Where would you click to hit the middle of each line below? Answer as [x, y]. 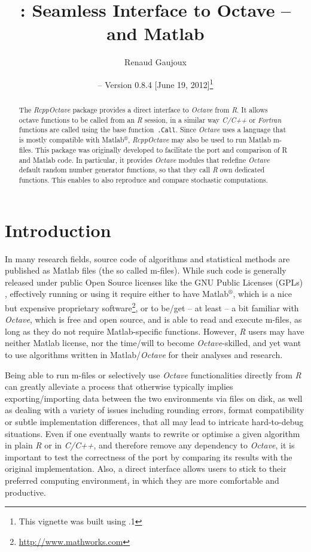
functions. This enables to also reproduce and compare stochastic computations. [143, 180]
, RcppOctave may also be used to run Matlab [200, 140]
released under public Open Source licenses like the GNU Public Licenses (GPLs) [154, 282]
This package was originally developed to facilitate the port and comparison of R [161, 150]
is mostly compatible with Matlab [71, 140]
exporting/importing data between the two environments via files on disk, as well [154, 398]
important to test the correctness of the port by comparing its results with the [149, 457]
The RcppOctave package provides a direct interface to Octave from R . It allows [143, 109]
